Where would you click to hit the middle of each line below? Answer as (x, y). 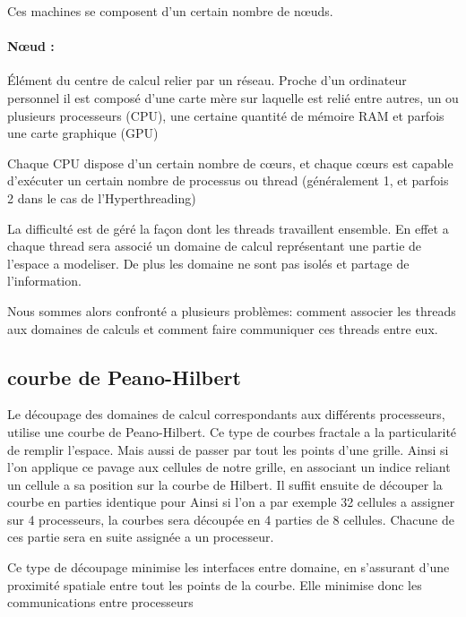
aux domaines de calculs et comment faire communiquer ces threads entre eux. (223, 328)
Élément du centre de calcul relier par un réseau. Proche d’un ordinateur (207, 80)
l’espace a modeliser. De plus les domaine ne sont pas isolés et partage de (208, 263)
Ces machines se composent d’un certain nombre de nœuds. (170, 11)
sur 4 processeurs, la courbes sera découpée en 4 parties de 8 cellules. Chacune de (231, 519)
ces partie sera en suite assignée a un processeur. (141, 537)
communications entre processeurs (100, 602)
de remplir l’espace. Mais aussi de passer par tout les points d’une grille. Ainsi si (228, 449)
